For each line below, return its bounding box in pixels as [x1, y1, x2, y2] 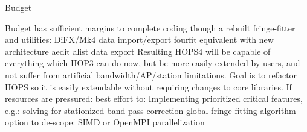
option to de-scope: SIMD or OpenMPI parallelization [5, 116, 205, 128]
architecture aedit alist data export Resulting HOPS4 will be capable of [5, 45, 271, 57]
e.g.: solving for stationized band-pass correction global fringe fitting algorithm [5, 104, 296, 116]
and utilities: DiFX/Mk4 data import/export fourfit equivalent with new [5, 33, 274, 46]
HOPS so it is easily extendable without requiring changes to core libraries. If [5, 80, 292, 93]
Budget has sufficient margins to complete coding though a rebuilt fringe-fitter [5, 21, 296, 34]
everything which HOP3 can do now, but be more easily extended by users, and [5, 57, 300, 69]
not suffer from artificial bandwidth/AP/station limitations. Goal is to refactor [5, 68, 297, 81]
